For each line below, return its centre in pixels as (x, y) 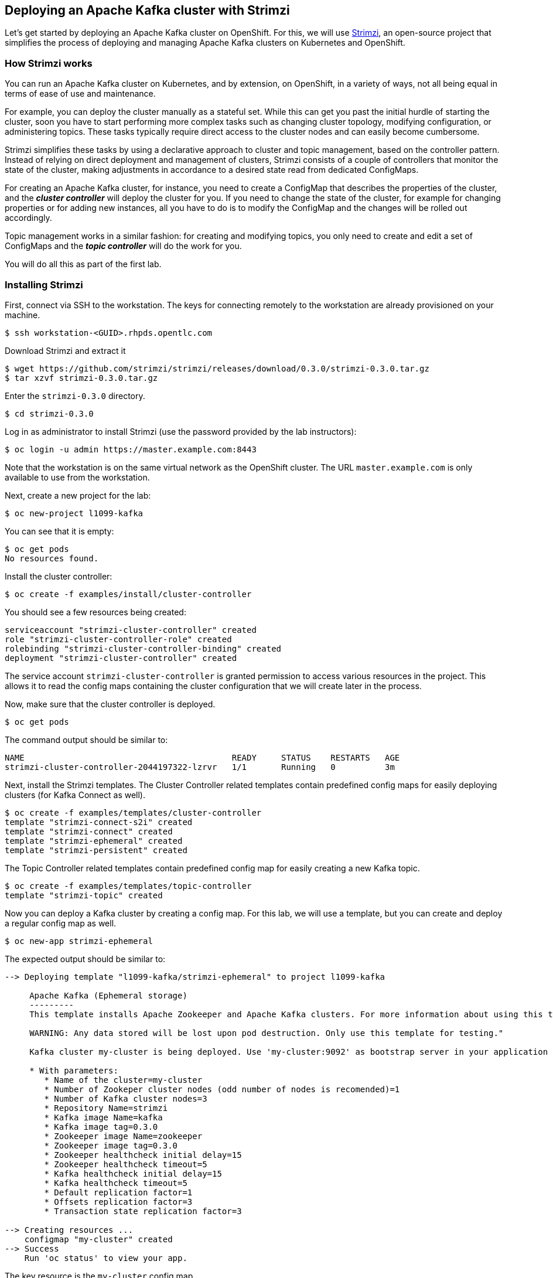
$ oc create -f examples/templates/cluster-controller (133, 812)
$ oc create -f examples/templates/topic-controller (128, 886)
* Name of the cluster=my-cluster (123, 1080)
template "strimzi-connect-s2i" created (99, 822)
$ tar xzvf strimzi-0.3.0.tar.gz (81, 378)
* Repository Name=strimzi (106, 1108)
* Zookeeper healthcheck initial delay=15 (143, 1155)
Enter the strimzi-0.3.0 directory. (75, 396)
